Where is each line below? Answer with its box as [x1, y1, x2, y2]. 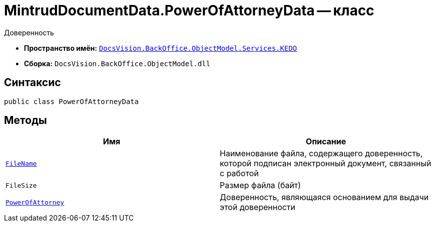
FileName [5, 159, 37, 167]
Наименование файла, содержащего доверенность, [220, 148, 423, 159]
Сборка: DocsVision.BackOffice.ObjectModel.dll [24, 59, 211, 68]
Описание [306, 136, 346, 147]
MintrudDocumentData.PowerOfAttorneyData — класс [4, 2, 375, 19]
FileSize [5, 181, 37, 189]
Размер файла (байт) [220, 180, 301, 191]
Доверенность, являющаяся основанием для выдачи [220, 192, 429, 203]
